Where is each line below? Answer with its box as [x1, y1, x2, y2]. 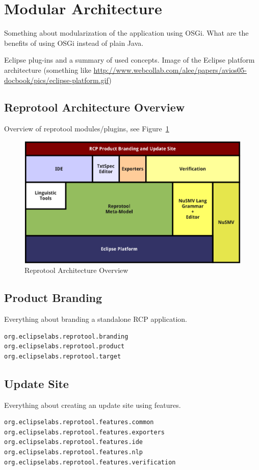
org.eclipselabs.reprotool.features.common [4, 419, 154, 426]
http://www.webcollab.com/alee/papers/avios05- [93, 64, 247, 75]
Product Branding [4, 290, 102, 306]
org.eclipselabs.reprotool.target [4, 352, 121, 360]
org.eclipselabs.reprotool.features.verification [4, 458, 176, 466]
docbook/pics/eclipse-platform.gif [4, 74, 109, 85]
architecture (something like [4, 64, 91, 75]
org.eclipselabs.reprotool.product [4, 343, 125, 350]
